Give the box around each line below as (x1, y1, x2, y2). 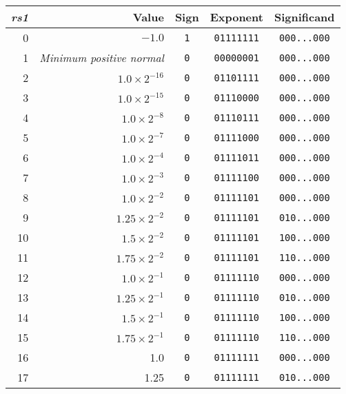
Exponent (210, 9, 263, 25)
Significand (274, 9, 335, 25)
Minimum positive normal (39, 50, 164, 65)
